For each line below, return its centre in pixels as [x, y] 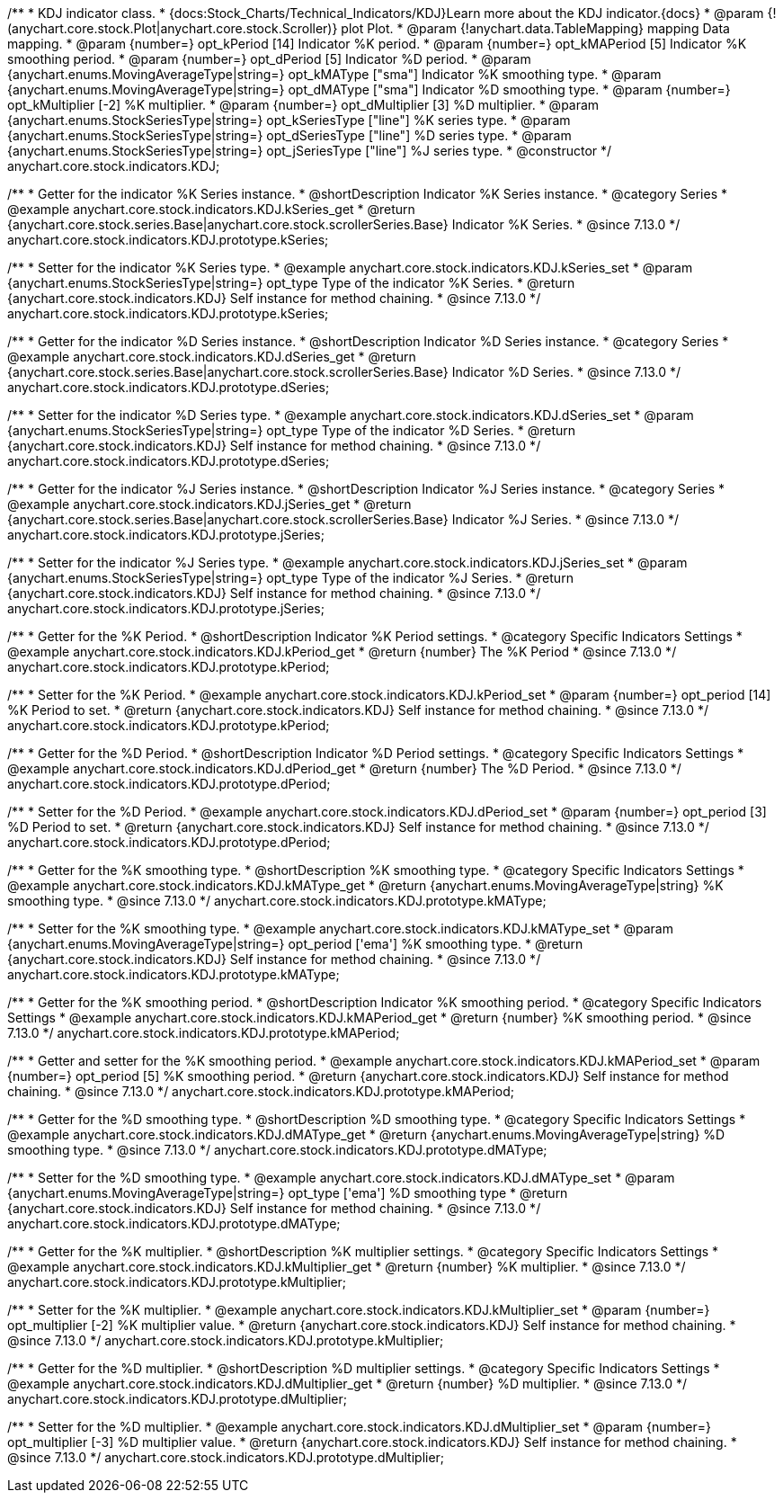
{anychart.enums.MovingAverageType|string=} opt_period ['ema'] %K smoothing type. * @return [295, 944]
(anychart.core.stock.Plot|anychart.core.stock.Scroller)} [173, 28]
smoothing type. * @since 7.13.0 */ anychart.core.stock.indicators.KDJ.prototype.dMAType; [277, 1150]
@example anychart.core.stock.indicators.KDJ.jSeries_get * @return [209, 504]
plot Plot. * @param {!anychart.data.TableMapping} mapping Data [535, 28]
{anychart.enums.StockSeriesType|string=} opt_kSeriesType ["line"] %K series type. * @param [289, 120]
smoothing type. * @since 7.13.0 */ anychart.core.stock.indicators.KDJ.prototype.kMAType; [277, 901]
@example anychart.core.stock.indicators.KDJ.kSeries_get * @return [211, 209]
